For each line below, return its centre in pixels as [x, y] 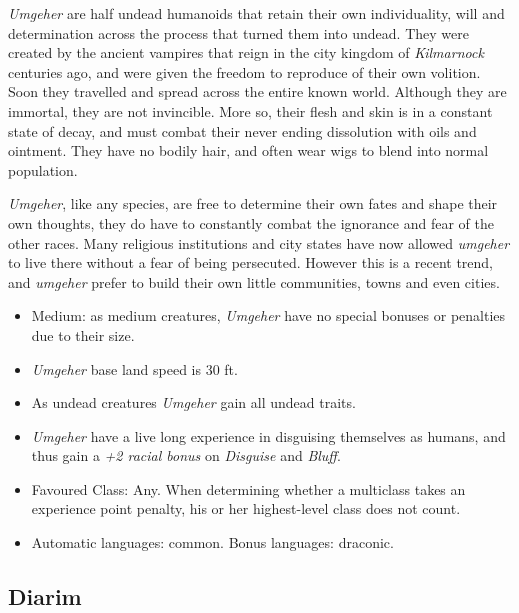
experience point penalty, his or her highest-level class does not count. [246, 508]
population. [43, 169]
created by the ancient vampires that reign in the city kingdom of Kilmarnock [246, 52]
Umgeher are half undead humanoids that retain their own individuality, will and [256, 13]
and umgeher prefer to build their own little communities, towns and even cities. [254, 281]
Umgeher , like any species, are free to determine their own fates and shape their [253, 203]
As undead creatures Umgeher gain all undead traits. [193, 402]
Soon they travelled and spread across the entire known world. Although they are [257, 91]
